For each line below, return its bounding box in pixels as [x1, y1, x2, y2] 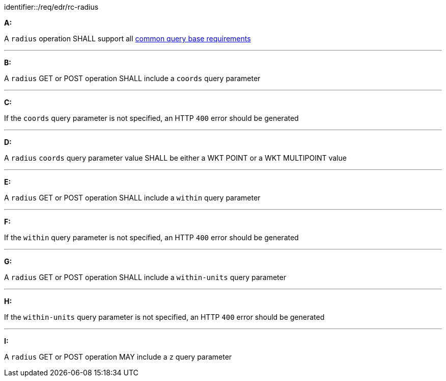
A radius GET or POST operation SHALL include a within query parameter [4, 193, 261, 202]
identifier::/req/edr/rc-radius [4, 3, 99, 11]
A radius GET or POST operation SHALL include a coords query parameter [4, 74, 261, 83]
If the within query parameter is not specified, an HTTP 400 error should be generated [4, 233, 299, 242]
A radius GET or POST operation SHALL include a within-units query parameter [4, 273, 286, 282]
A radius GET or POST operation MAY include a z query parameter [4, 352, 232, 361]
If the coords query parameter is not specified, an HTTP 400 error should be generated [4, 114, 299, 122]
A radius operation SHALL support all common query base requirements [4, 34, 251, 43]
